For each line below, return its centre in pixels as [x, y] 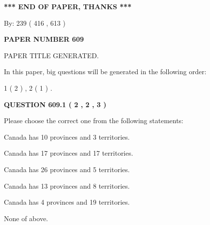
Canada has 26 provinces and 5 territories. [67, 169]
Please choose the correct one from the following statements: [94, 121]
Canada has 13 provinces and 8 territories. [67, 185]
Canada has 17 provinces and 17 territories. [69, 153]
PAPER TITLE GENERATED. [51, 55]
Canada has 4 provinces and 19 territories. [67, 202]
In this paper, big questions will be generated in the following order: [105, 72]
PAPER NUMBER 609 [44, 39]
